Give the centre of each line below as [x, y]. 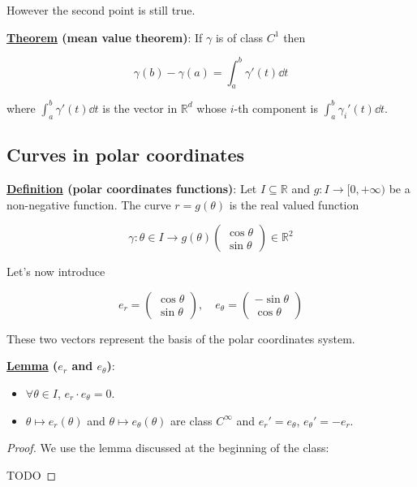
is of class [239, 37]
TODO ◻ [32, 474]
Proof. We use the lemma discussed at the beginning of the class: [168, 448]
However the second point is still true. [101, 10]
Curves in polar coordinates [126, 155]
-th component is [276, 108]
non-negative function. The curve [89, 204]
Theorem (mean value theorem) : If [105, 37]
